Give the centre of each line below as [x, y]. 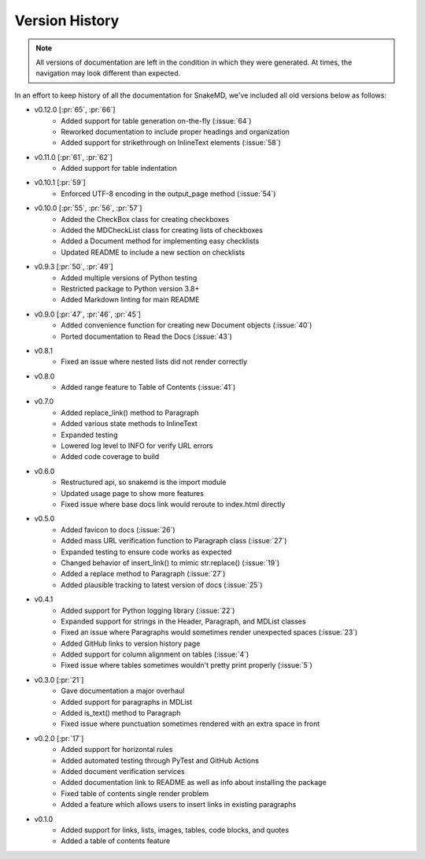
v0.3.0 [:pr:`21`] [59, 679]
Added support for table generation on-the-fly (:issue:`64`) [156, 120]
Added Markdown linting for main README [130, 300]
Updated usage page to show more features [133, 493]
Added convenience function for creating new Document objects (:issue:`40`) [187, 325]
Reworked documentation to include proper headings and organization [176, 131]
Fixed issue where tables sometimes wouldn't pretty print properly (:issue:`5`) [187, 665]
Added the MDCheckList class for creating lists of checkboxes [162, 230]
